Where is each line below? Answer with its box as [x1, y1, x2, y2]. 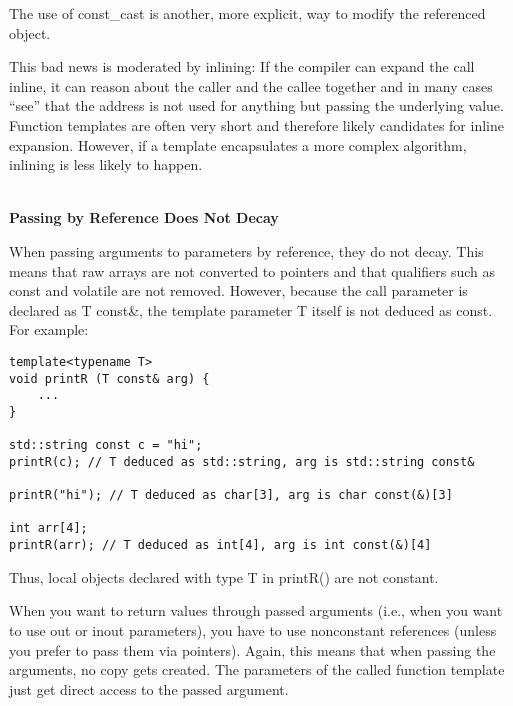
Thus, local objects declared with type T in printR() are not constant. [9, 566, 439, 587]
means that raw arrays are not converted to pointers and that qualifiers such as [9, 260, 496, 281]
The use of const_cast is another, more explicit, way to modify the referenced [9, 3, 486, 23]
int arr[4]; [9, 521, 88, 536]
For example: [9, 319, 89, 340]
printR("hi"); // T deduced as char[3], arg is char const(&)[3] [9, 488, 453, 503]
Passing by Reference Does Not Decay [9, 207, 279, 228]
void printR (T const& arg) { [9, 371, 210, 386]
